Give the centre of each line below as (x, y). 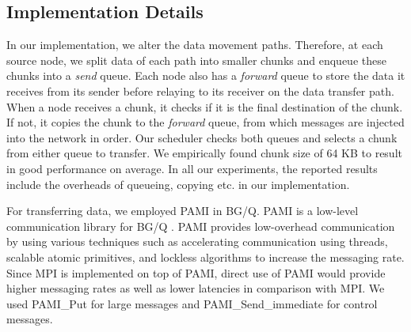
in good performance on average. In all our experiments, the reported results (192, 168)
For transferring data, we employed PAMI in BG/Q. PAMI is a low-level (183, 211)
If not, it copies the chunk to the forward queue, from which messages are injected (205, 122)
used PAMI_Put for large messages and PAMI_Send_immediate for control (192, 303)
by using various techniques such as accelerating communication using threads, (197, 241)
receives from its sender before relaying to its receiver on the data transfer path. (200, 91)
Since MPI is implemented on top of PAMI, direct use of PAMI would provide (196, 272)
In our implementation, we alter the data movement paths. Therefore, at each (195, 45)
